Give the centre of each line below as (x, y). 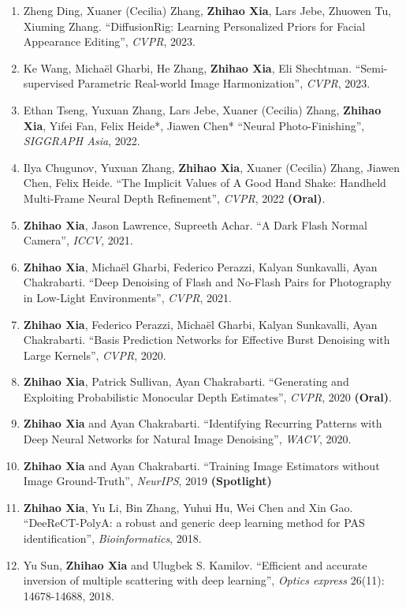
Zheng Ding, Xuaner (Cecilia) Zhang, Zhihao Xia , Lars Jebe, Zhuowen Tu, (207, 10)
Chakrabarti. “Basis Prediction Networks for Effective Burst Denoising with (207, 340)
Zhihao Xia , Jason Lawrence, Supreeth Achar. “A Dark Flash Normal (195, 224)
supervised (48, 83)
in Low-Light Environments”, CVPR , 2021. (127, 297)
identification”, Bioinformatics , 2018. (112, 538)
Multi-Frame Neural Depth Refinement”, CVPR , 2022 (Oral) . (174, 198)
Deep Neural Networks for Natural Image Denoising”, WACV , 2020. (187, 439)
